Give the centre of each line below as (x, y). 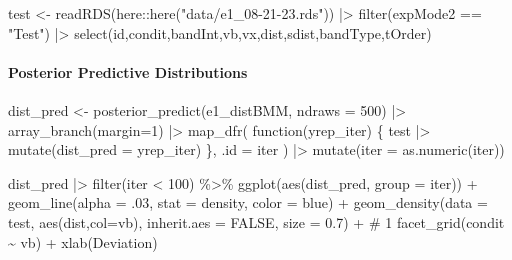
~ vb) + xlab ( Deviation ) (83, 241)
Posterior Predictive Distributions (128, 71)
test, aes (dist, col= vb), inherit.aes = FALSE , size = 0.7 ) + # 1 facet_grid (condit (256, 221)
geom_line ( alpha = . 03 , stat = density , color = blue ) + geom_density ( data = (248, 202)
